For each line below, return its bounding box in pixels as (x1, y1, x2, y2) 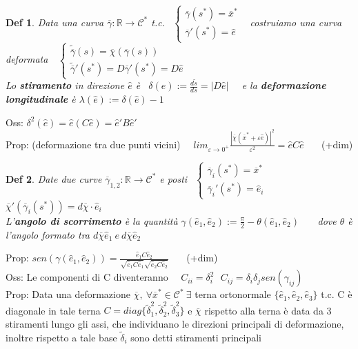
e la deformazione (241, 78, 326, 92)
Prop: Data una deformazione (6, 287, 130, 301)
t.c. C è (321, 287, 352, 301)
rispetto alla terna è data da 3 (204, 303, 332, 317)
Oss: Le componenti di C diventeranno (6, 270, 168, 284)
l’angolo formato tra (6, 227, 90, 241)
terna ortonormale (195, 287, 271, 301)
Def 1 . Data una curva (6, 14, 104, 29)
